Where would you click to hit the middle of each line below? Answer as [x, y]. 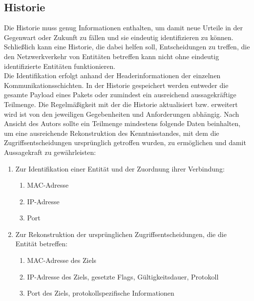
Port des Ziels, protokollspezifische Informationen [101, 293]
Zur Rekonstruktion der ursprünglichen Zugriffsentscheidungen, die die [121, 234]
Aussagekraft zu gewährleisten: [50, 152]
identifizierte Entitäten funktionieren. [60, 66]
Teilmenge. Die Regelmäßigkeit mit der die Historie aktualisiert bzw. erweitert [121, 104]
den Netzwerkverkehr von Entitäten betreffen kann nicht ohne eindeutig [112, 56]
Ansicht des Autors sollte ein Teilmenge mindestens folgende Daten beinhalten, [122, 123]
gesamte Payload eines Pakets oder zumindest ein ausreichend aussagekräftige [120, 95]
